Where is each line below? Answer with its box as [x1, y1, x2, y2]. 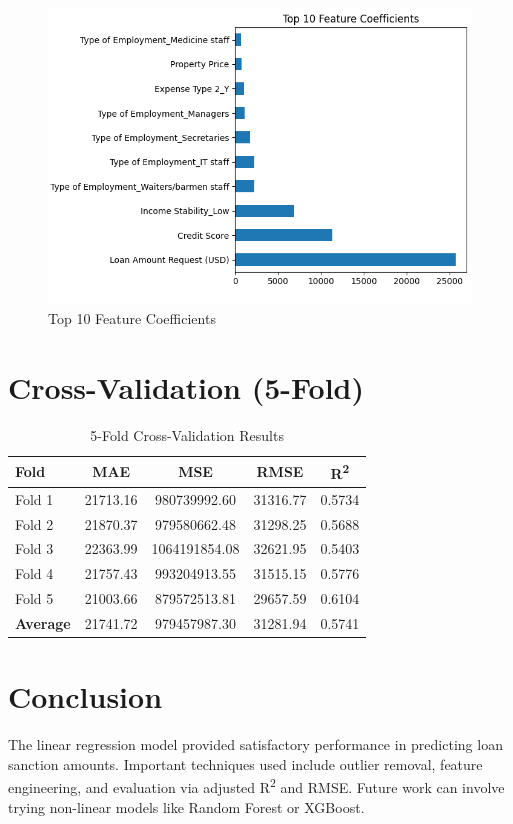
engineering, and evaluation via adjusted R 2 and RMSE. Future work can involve [8, 774, 505, 798]
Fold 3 [15, 538, 54, 559]
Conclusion [8, 676, 163, 717]
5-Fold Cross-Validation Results [90, 424, 284, 445]
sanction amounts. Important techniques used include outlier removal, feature [8, 753, 483, 774]
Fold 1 [15, 488, 54, 509]
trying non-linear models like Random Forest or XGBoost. [8, 796, 365, 817]
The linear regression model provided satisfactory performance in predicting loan [8, 734, 503, 755]
